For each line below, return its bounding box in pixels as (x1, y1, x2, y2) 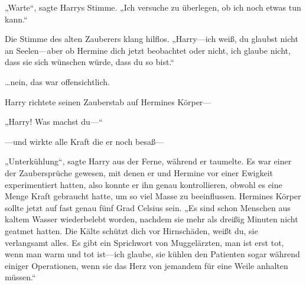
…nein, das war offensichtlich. (5, 75, 110, 88)
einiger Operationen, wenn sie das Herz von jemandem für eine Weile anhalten (5, 259, 288, 271)
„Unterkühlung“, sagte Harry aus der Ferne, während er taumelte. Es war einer (5, 155, 292, 167)
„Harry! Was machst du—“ (5, 115, 103, 128)
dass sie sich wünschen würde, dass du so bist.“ (5, 56, 174, 68)
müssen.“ (5, 271, 36, 283)
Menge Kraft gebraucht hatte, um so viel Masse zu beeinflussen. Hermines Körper (5, 190, 301, 202)
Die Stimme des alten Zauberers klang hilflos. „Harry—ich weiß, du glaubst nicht (5, 33, 298, 45)
